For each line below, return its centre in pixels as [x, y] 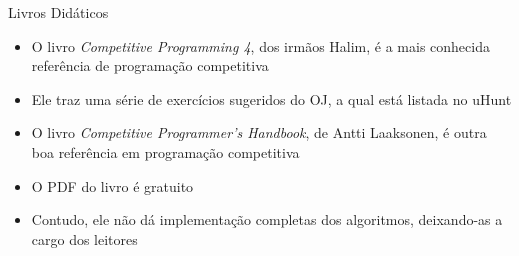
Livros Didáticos [58, 12]
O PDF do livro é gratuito [112, 185]
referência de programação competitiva [150, 65]
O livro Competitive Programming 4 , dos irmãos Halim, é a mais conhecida [260, 45]
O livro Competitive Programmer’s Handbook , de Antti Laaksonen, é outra [259, 132]
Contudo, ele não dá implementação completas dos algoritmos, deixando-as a [267, 219]
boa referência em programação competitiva [165, 151]
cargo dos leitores [84, 238]
